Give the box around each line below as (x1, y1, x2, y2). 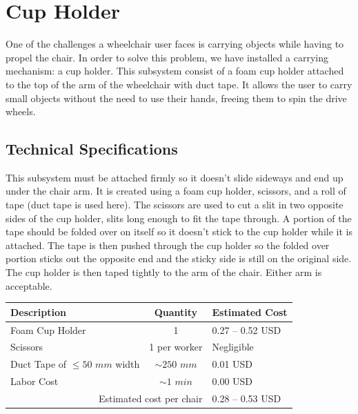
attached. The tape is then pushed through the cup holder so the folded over (6, 237, 330, 252)
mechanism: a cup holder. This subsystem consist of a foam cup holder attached (6, 63, 344, 78)
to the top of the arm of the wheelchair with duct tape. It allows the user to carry (6, 77, 352, 91)
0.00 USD (212, 374, 253, 388)
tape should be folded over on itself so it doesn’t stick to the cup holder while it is (6, 224, 352, 239)
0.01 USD (212, 357, 253, 371)
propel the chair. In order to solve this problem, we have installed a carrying (6, 50, 328, 64)
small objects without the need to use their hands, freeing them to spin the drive (6, 90, 347, 105)
